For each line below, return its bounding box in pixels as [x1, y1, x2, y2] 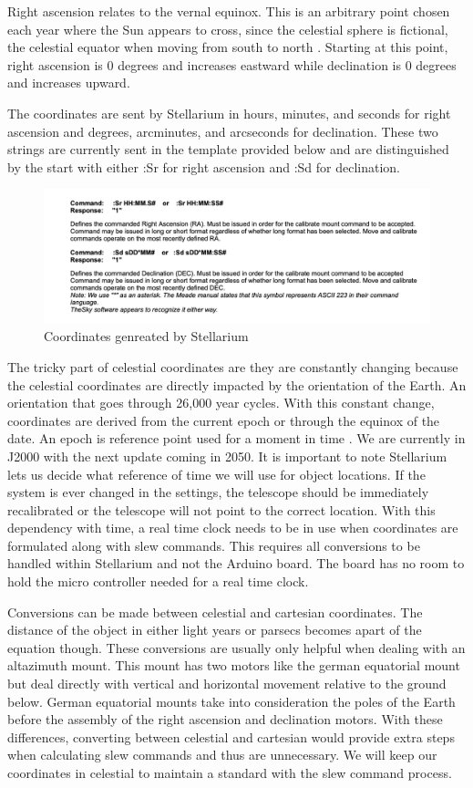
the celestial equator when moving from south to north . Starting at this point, [7, 37, 448, 57]
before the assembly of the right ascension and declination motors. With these [7, 710, 443, 729]
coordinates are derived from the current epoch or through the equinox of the [7, 410, 440, 430]
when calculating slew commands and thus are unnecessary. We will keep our [7, 745, 437, 764]
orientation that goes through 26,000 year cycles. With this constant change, [7, 393, 435, 412]
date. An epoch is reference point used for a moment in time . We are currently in [7, 429, 466, 448]
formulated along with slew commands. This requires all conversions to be [7, 535, 420, 555]
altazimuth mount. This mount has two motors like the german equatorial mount [7, 656, 460, 675]
